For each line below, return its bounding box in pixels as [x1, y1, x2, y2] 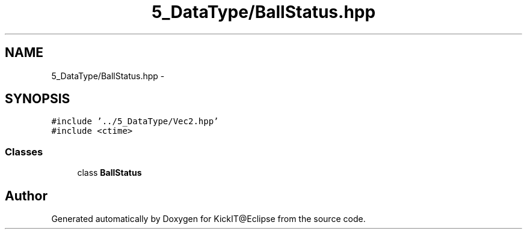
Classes [5, 145, 43, 158]
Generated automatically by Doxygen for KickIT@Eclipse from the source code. [51, 214, 366, 224]
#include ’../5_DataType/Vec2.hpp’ [51, 116, 219, 127]
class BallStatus [77, 167, 142, 178]
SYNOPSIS [5, 91, 70, 107]
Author [5, 188, 48, 203]
